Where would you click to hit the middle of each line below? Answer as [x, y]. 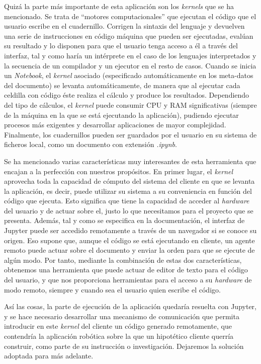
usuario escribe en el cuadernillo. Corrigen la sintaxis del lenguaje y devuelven [124, 26]
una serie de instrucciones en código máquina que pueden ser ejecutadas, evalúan [129, 35]
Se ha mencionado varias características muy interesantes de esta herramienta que [130, 161]
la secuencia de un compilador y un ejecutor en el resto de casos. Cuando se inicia [130, 65]
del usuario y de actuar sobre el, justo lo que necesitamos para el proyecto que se [129, 210]
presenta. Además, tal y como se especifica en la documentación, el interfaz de [124, 220]
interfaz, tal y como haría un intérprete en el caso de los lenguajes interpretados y [130, 55]
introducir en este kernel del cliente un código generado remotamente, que [118, 326]
